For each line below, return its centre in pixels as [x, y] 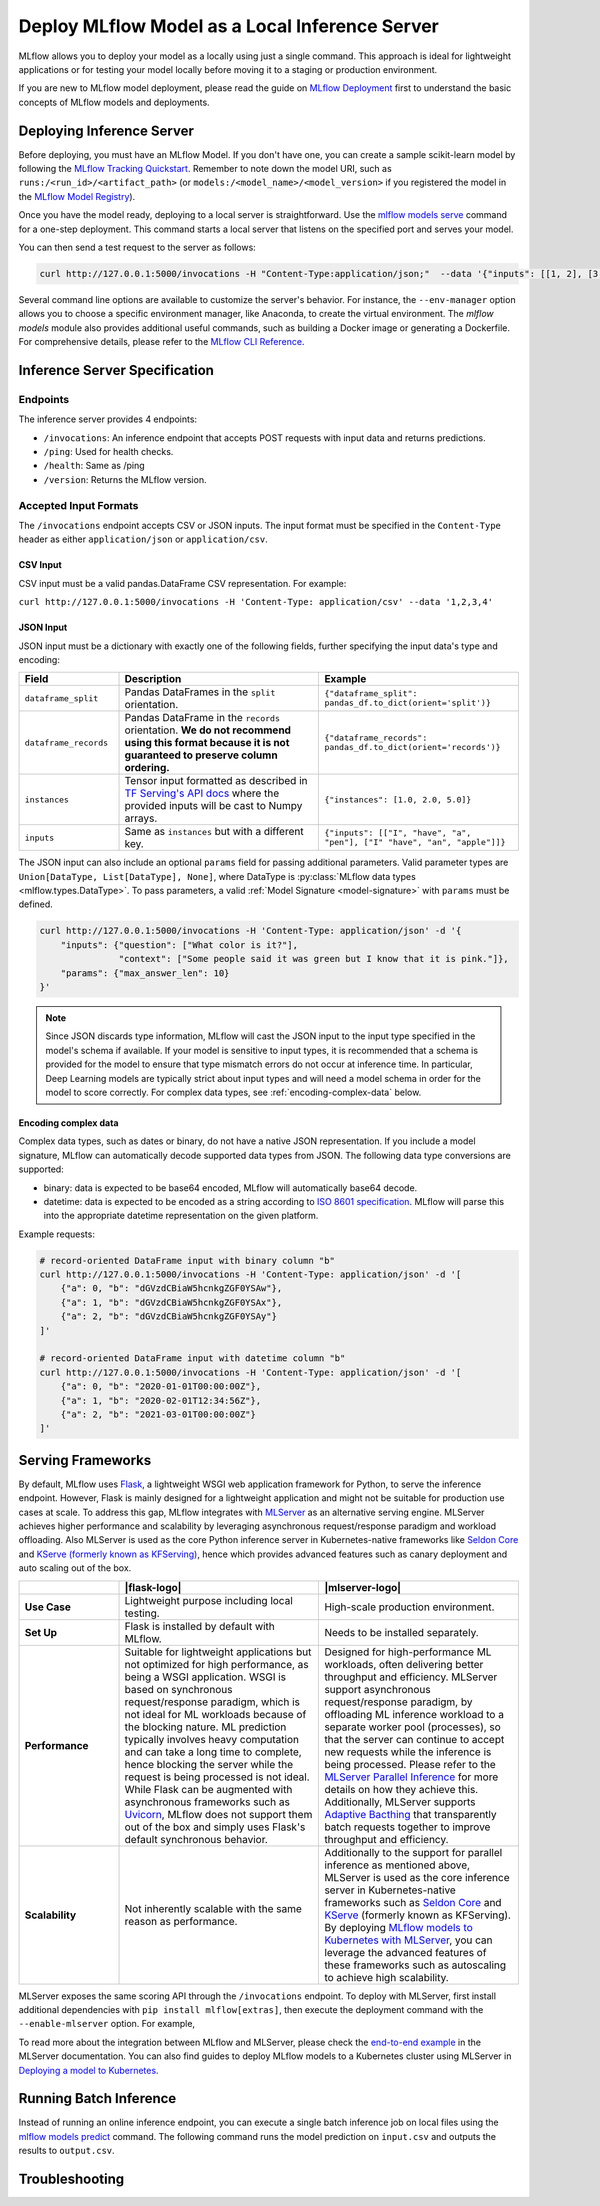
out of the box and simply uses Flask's [215, 1827]
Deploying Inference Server [106, 130]
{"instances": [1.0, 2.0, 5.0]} [398, 799]
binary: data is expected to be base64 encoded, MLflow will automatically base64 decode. [230, 1187]
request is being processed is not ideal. [217, 1777]
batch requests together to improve [407, 1827]
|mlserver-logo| [363, 1587]
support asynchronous [378, 1689]
